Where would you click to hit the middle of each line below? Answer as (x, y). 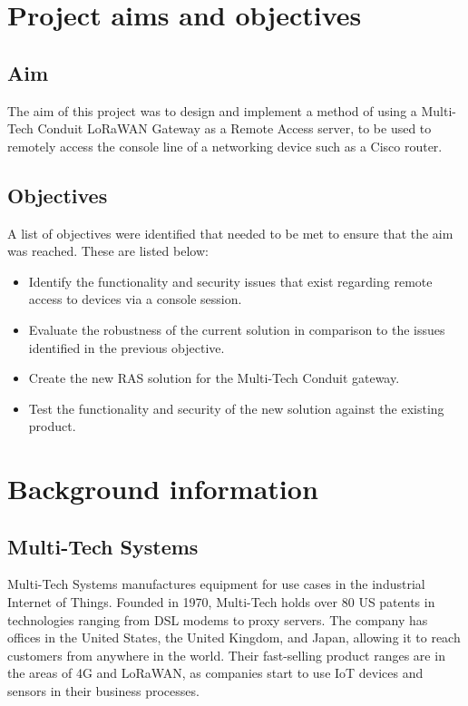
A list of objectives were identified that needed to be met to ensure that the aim (230, 233)
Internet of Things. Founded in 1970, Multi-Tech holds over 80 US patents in (221, 602)
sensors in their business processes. (103, 691)
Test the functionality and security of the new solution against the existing (236, 408)
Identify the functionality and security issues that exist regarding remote (230, 281)
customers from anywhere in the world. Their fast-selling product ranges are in (226, 655)
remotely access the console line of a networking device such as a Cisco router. (225, 146)
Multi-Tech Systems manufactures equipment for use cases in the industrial (216, 584)
